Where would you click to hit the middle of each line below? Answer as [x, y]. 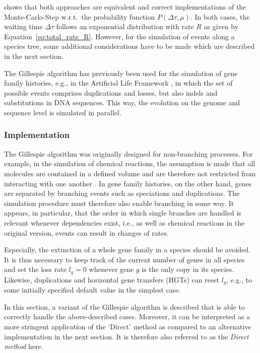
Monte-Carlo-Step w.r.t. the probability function [80, 16]
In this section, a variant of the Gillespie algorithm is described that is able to [124, 306]
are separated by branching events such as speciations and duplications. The [122, 193]
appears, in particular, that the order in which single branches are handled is [123, 213]
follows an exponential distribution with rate [125, 26]
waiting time [23, 26]
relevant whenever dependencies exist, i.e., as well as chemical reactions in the [124, 222]
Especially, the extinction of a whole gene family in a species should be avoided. [127, 250]
